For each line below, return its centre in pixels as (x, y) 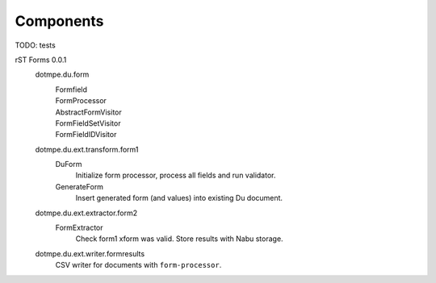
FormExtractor (80, 228)
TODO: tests (35, 45)
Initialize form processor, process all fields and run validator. (176, 175)
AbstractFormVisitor (88, 112)
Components (59, 21)
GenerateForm (80, 186)
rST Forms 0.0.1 (41, 60)
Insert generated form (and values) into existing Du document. (179, 198)
